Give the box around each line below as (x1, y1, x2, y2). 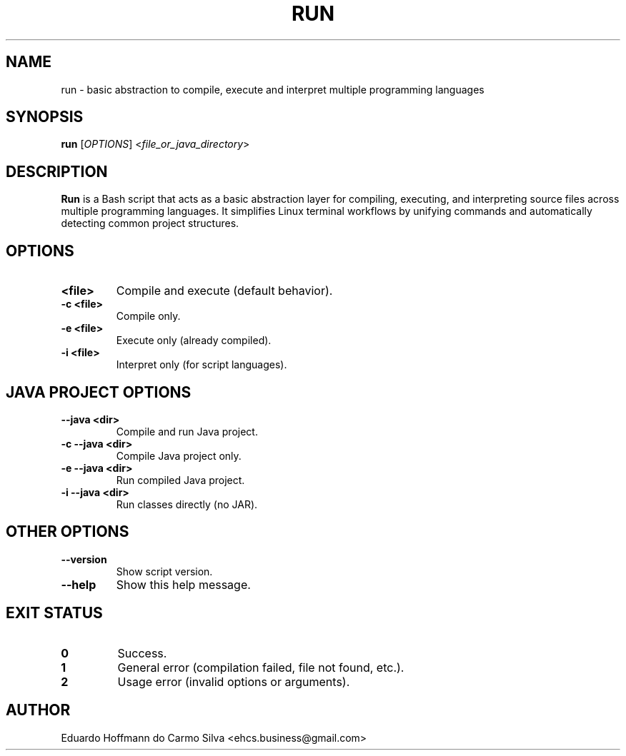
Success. (117, 645, 167, 660)
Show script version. (116, 565, 213, 578)
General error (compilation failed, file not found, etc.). (117, 660, 404, 675)
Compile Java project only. (116, 449, 242, 462)
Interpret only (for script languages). (116, 358, 287, 371)
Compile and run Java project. (116, 425, 258, 438)
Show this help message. (116, 577, 251, 592)
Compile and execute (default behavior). (116, 283, 333, 298)
